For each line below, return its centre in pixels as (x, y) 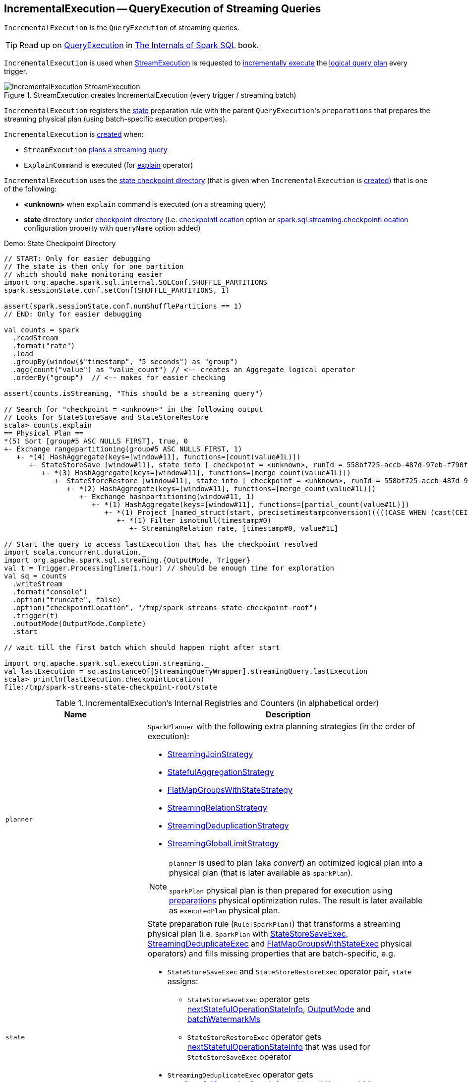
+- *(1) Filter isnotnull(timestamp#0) (194, 521)
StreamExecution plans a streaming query (96, 150)
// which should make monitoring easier (84, 275)
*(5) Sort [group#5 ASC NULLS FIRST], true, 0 (96, 441)
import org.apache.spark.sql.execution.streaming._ (107, 664)
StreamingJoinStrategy (210, 754)
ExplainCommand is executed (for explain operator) (109, 165)
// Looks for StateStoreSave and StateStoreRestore (107, 417)
